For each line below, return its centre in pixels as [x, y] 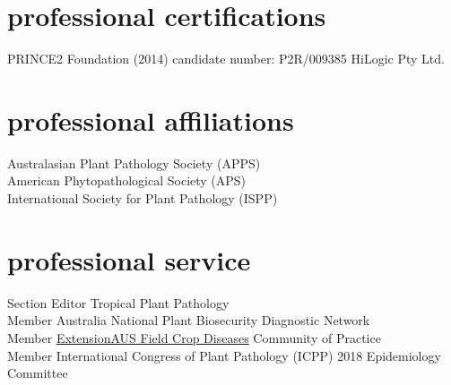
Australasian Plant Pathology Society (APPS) [134, 163]
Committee [38, 373]
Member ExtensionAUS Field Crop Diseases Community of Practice [194, 337]
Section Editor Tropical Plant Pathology [118, 302]
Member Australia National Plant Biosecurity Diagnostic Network [189, 320]
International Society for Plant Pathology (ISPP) [143, 198]
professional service [129, 259]
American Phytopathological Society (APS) [127, 180]
